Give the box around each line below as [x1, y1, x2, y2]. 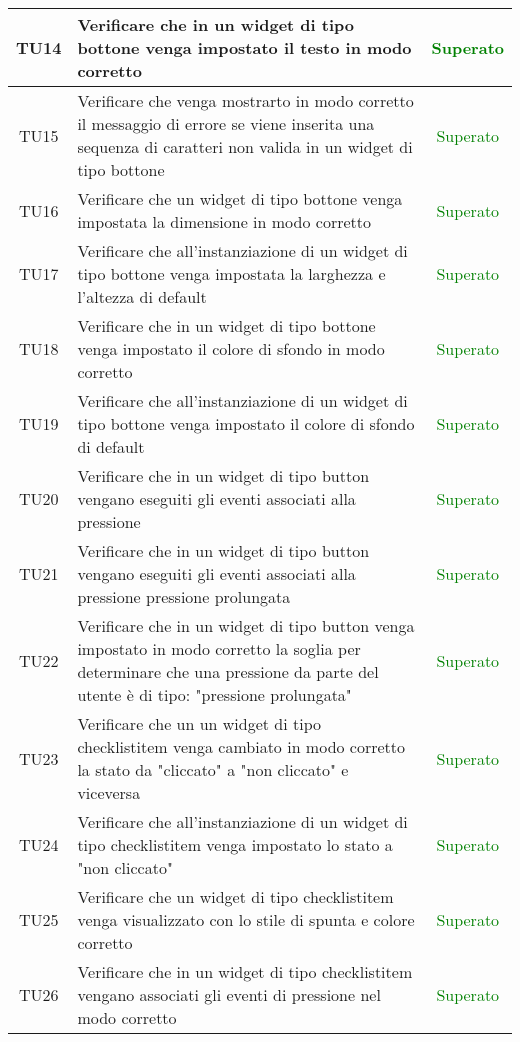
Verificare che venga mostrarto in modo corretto [77, 89, 414, 112]
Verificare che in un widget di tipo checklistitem [77, 960, 413, 983]
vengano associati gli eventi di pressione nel [77, 983, 381, 1006]
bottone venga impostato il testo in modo [77, 36, 412, 59]
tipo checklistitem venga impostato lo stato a [77, 833, 393, 856]
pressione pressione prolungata [77, 585, 291, 608]
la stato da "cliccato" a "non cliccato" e [77, 758, 349, 781]
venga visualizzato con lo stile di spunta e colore [77, 908, 415, 931]
